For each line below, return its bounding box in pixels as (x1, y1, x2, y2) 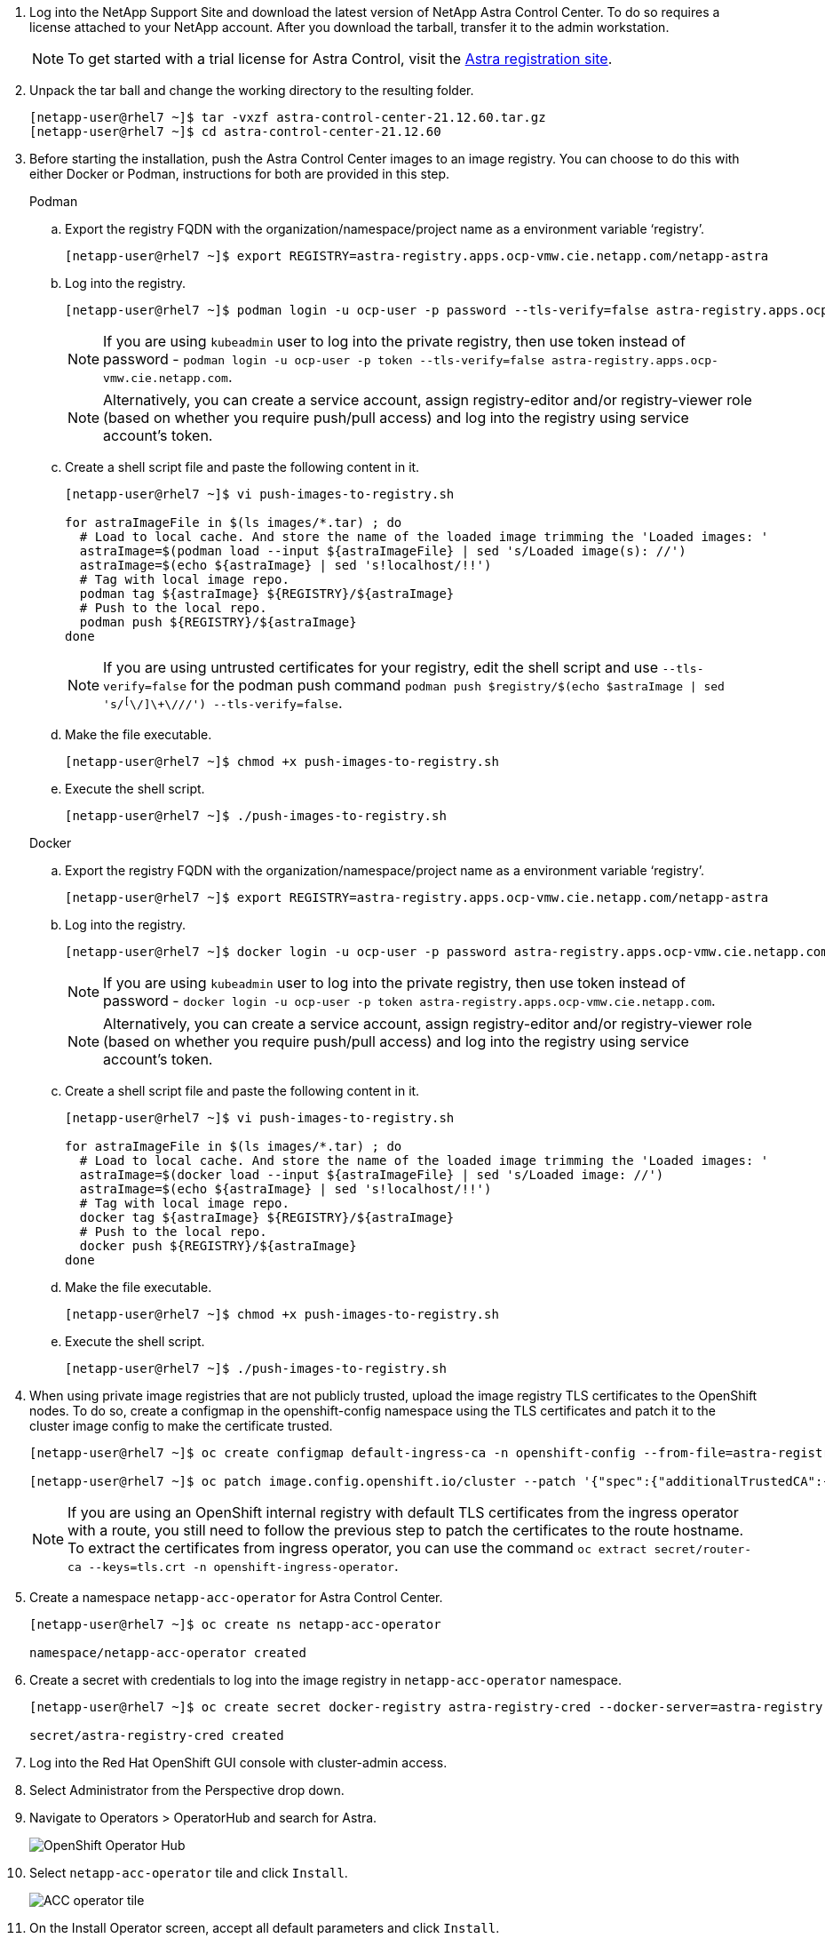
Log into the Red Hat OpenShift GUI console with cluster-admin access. (29, 1755, 448, 1770)
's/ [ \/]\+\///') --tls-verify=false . (103, 694, 343, 712)
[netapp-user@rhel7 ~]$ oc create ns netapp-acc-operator (29, 1617, 441, 1631)
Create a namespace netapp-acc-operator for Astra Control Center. (29, 1590, 443, 1605)
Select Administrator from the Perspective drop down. (29, 1782, 345, 1798)
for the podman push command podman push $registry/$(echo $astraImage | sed (190, 676, 725, 694)
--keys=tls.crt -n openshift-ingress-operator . (88, 1557, 399, 1575)
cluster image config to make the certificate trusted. (29, 1418, 333, 1433)
